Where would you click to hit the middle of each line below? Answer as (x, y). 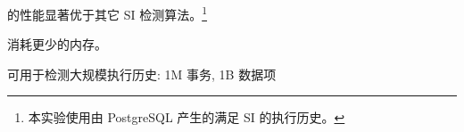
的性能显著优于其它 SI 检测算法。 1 (108, 13)
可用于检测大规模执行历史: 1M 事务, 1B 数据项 (142, 74)
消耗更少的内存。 (57, 44)
